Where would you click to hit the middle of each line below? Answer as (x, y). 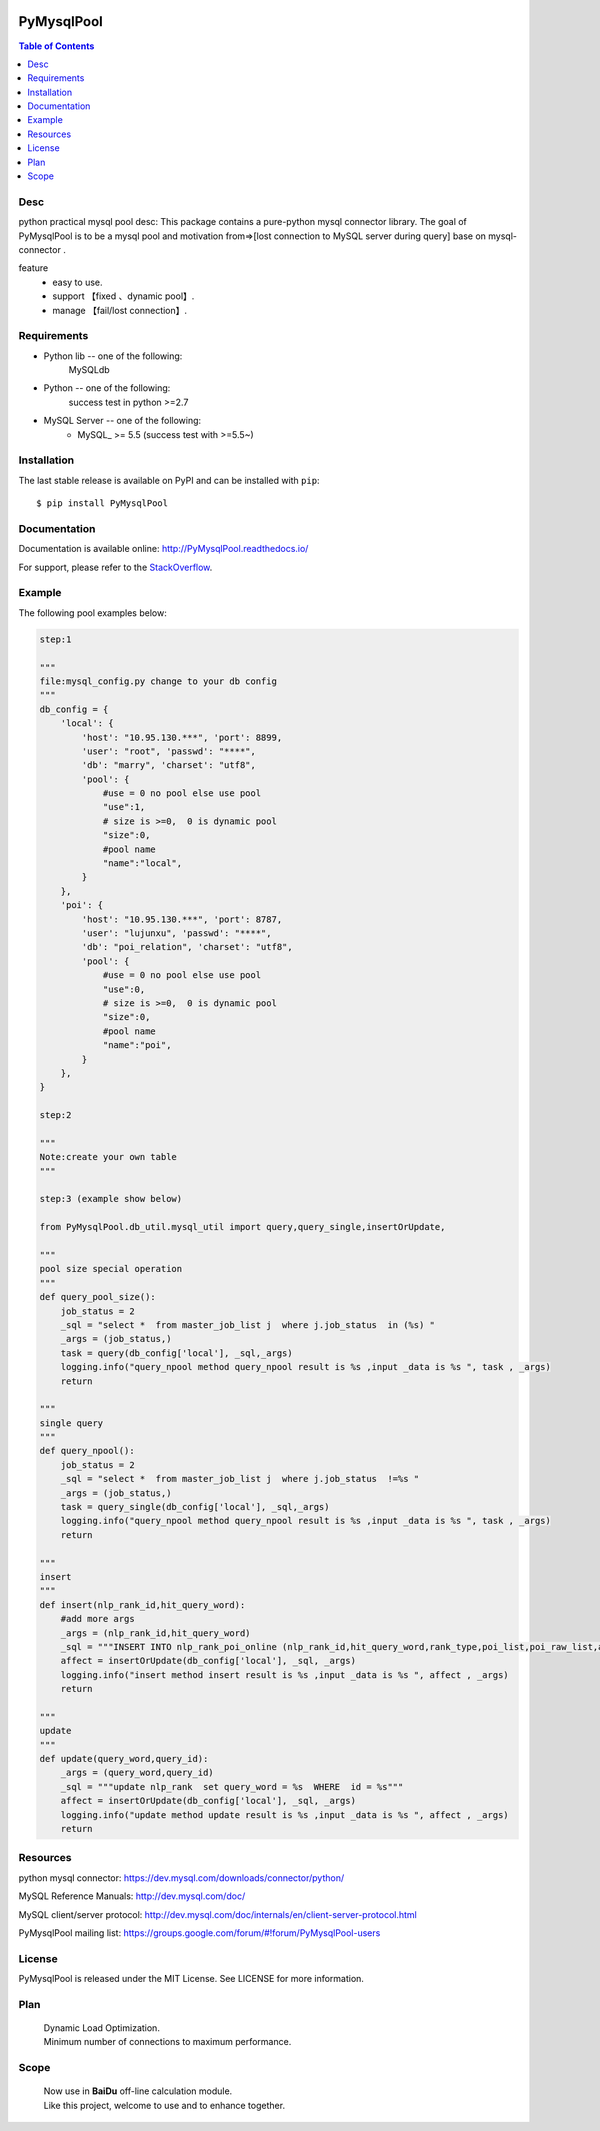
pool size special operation (111, 1269)
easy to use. (77, 282)
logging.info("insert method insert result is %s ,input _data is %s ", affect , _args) (284, 1674)
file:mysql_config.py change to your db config (158, 681)
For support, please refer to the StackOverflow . (115, 567)
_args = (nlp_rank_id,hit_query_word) (155, 1633)
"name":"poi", (137, 1045)
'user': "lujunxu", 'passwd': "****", (176, 933)
